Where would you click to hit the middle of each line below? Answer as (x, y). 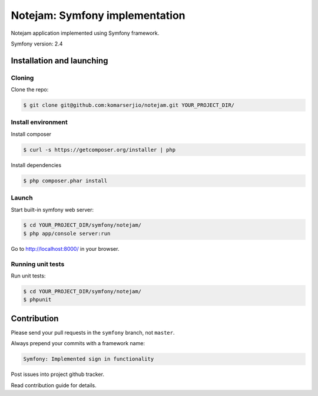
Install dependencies (36, 165)
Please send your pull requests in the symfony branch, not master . (93, 332)
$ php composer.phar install (65, 181)
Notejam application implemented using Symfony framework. (85, 33)
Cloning (22, 78)
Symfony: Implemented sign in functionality (89, 359)
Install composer (31, 134)
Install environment (39, 122)
